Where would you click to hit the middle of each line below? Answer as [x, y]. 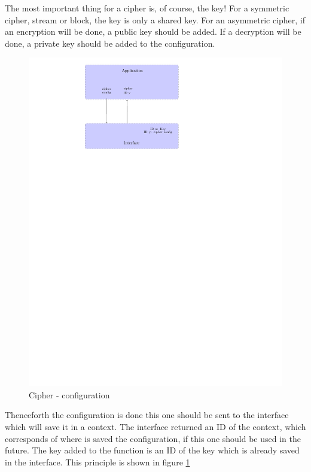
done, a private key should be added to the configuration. [110, 43]
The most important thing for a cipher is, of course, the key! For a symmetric [147, 8]
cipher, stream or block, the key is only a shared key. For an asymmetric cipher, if [155, 19]
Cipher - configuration [69, 394]
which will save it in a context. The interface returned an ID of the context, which [155, 427]
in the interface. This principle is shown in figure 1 [97, 462]
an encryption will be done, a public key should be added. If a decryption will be [153, 31]
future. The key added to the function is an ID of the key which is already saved [152, 450]
